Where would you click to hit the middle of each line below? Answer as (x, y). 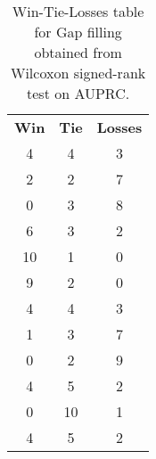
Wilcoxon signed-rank (78, 73)
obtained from (78, 52)
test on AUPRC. (78, 93)
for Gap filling (78, 32)
